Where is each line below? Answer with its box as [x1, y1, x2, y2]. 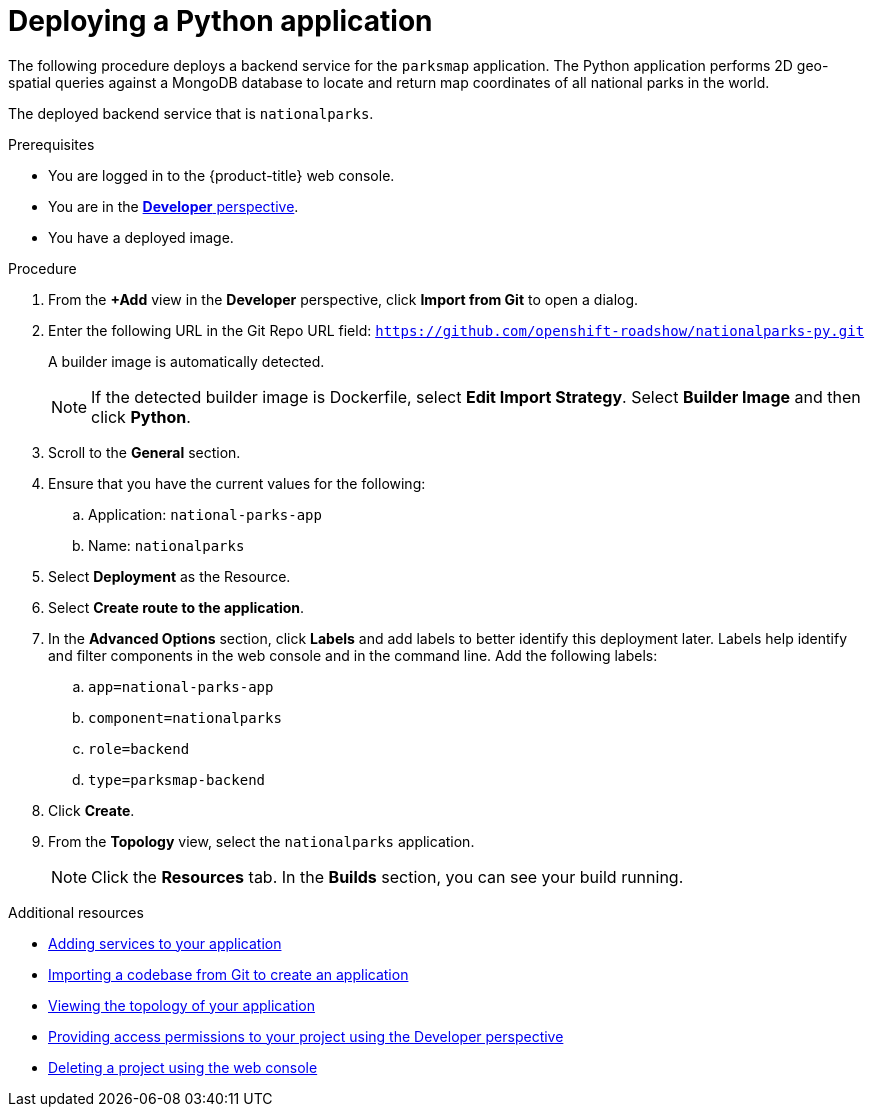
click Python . [91, 406, 191, 427]
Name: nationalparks [88, 536, 245, 554]
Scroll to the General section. [48, 443, 241, 461]
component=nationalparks [88, 709, 282, 726]
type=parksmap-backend [88, 771, 266, 788]
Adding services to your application [48, 934, 282, 952]
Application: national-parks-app [88, 505, 322, 523]
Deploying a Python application [8, 4, 433, 38]
